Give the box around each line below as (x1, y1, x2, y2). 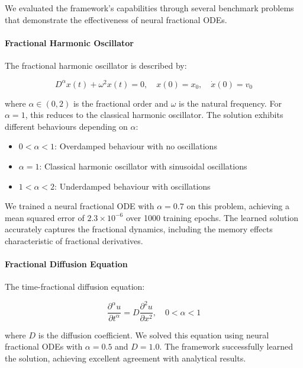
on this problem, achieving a (186, 200, 289, 212)
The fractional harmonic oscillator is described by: (5, 59, 187, 71)
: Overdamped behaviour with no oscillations (54, 140, 217, 152)
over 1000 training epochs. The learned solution (125, 211, 299, 223)
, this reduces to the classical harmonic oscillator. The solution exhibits (25, 108, 283, 121)
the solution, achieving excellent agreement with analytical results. (5, 351, 246, 364)
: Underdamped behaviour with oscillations (54, 180, 211, 192)
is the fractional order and (73, 97, 168, 109)
